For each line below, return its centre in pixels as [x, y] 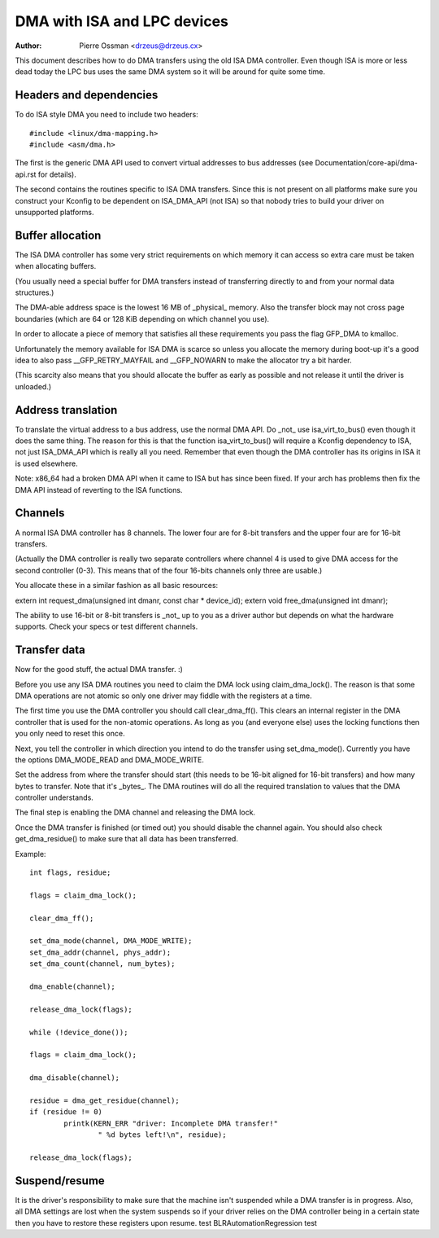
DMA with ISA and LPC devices [122, 21]
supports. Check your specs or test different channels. [106, 626]
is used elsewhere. [47, 463]
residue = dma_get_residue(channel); [105, 1100]
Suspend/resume [60, 1181]
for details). [57, 174]
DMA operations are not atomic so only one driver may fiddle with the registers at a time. [163, 696]
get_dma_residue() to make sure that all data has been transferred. [127, 839]
